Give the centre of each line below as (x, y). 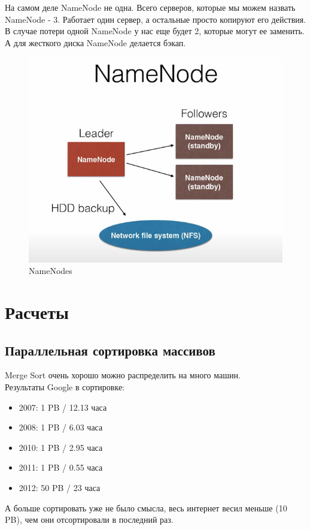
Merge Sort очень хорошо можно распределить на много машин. (123, 375)
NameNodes (51, 271)
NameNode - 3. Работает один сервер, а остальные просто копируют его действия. (156, 19)
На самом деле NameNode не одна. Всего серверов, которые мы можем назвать (150, 7)
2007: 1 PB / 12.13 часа (63, 407)
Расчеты (37, 312)
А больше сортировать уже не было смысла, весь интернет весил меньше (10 (146, 508)
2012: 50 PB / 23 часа (60, 488)
